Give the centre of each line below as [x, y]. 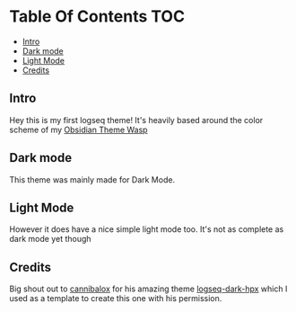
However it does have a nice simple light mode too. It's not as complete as [147, 229]
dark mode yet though [50, 239]
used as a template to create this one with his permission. [116, 299]
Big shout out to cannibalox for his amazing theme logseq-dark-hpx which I [148, 289]
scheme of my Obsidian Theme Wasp [78, 129]
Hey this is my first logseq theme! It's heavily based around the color [136, 120]
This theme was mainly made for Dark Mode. [92, 179]
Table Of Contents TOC [97, 17]
